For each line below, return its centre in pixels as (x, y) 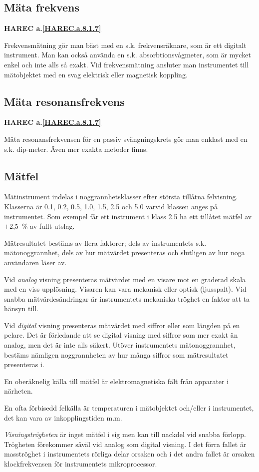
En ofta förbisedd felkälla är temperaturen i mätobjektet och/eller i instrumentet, (129, 408)
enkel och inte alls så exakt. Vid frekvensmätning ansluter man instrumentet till (127, 64)
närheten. (18, 391)
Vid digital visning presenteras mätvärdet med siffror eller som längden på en (122, 325)
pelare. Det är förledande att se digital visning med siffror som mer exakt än (121, 335)
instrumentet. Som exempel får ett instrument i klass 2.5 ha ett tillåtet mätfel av (128, 216)
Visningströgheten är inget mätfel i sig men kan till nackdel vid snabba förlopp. (125, 434)
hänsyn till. (21, 308)
